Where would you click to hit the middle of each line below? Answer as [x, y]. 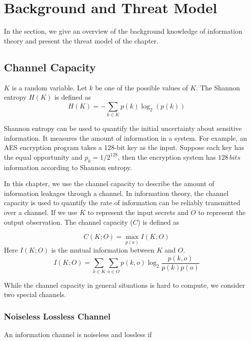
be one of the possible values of [142, 87]
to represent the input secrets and [138, 212]
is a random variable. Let [49, 87]
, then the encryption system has [167, 157]
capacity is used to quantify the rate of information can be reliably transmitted [122, 202]
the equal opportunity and [43, 157]
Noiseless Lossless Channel [57, 316]
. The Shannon [218, 87]
